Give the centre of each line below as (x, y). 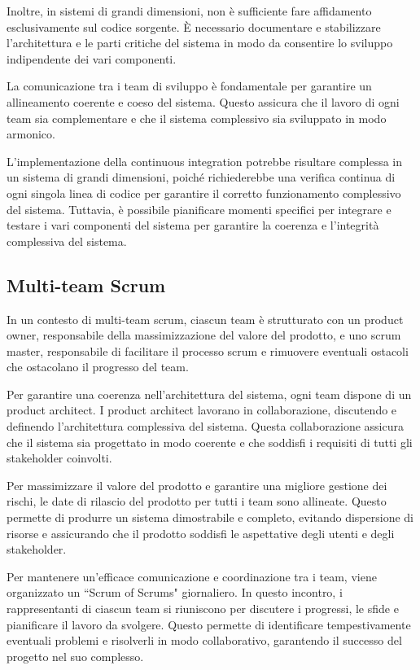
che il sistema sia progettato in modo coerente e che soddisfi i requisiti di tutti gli (210, 442)
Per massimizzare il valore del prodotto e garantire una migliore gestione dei (197, 485)
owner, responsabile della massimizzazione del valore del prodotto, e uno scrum (204, 335)
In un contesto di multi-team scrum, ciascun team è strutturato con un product (205, 319)
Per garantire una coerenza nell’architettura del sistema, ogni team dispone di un (209, 394)
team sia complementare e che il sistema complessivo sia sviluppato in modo (197, 118)
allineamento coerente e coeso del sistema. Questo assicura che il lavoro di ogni (203, 101)
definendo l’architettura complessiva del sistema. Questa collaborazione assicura (205, 426)
